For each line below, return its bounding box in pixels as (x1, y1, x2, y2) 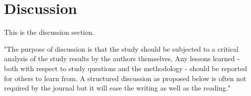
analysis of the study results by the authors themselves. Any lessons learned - (4, 53, 240, 64)
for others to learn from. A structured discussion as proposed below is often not (4, 73, 247, 83)
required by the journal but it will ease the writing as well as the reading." (4, 83, 231, 93)
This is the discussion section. (4, 27, 94, 37)
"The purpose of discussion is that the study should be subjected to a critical (4, 43, 239, 54)
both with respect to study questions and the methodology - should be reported (4, 63, 247, 73)
